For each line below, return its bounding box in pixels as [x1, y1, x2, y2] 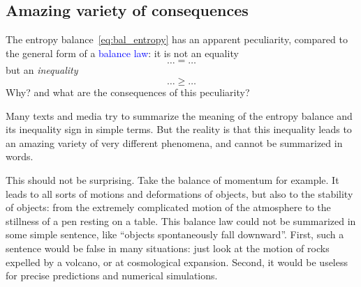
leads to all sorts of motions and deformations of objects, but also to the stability [6, 186, 353, 201]
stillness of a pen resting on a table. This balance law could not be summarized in [6, 213, 356, 228]
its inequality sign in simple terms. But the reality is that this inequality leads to [6, 122, 352, 137]
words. [6, 149, 34, 164]
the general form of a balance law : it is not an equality [6, 45, 239, 60]
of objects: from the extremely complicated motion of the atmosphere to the [6, 200, 331, 215]
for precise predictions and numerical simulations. [6, 268, 218, 283]
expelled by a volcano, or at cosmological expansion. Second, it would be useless [6, 254, 348, 269]
